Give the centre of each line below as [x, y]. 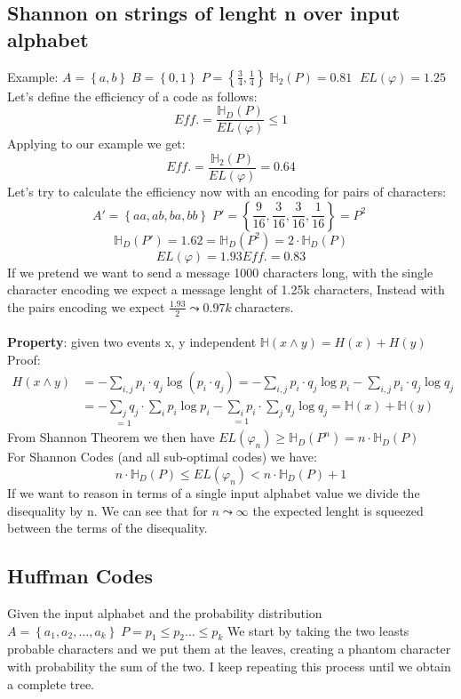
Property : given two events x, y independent [132, 342]
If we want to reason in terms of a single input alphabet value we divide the [214, 492]
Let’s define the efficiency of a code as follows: [132, 96]
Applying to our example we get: [96, 144]
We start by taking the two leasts [318, 630]
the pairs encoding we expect [86, 306]
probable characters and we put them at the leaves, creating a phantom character [229, 649]
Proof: [24, 359]
